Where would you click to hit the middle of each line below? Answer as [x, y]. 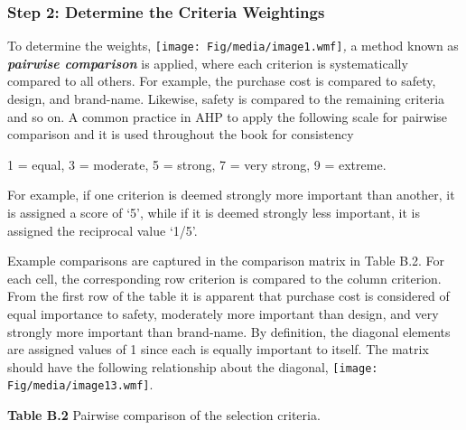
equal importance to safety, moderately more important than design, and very [223, 313]
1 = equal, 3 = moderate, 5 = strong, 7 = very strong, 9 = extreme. [197, 164]
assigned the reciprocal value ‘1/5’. [103, 230]
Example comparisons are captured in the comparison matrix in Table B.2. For [226, 261]
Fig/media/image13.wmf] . [80, 384]
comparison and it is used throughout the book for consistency [181, 134]
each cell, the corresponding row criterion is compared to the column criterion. [224, 278]
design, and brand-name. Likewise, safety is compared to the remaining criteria [226, 99]
